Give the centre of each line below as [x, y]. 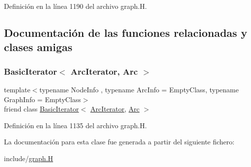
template [17, 89]
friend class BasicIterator [42, 109]
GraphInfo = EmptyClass [42, 99]
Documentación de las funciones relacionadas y [126, 32]
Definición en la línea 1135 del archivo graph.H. [75, 125]
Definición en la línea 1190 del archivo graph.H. [75, 6]
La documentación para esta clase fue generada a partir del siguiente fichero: [119, 142]
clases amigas [38, 47]
